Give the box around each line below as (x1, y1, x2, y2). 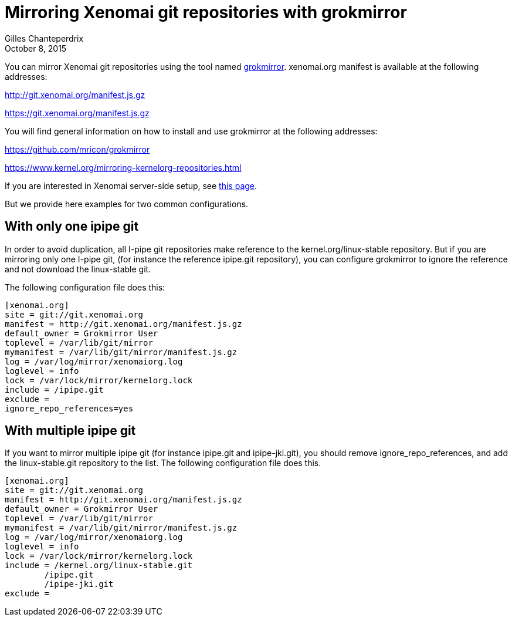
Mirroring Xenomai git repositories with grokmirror (5, 2, 407, 22)
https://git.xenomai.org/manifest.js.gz (5, 107, 150, 118)
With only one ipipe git (5, 219, 139, 234)
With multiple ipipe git (5, 423, 136, 438)
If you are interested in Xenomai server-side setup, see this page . (5, 180, 257, 191)
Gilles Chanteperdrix (5, 33, 84, 43)
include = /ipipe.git (5, 384, 104, 394)
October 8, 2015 (5, 43, 67, 53)
